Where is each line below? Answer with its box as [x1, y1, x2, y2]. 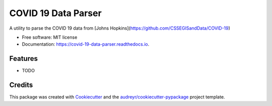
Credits [9, 81, 33, 89]
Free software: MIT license [22, 34, 78, 40]
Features [9, 54, 38, 63]
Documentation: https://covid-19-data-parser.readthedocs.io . [22, 41, 150, 47]
